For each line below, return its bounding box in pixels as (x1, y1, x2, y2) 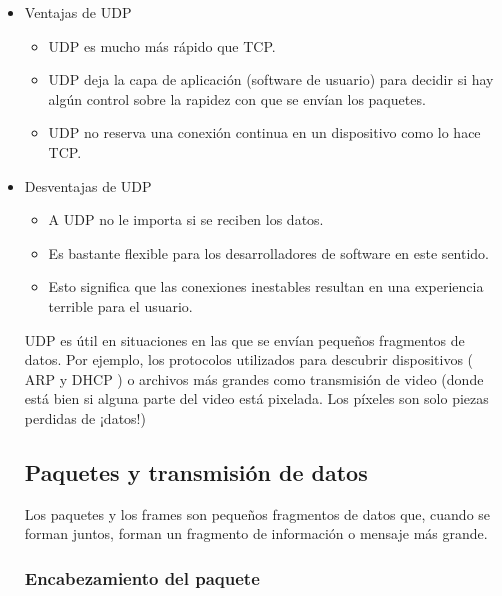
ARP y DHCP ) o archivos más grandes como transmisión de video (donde (24, 368, 484, 389)
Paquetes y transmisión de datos (24, 456, 368, 487)
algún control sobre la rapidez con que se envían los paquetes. (48, 88, 426, 109)
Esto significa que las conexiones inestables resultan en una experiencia (48, 276, 484, 297)
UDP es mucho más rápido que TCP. (48, 35, 276, 56)
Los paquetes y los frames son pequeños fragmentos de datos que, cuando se (24, 503, 491, 524)
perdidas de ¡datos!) (24, 407, 146, 428)
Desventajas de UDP (24, 175, 152, 196)
